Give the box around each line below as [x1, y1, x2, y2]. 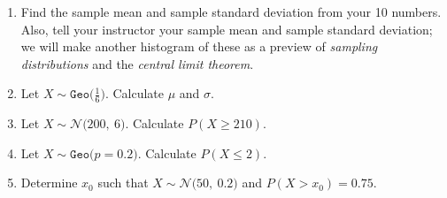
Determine [20, 173, 78, 192]
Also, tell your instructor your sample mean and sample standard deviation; [20, 19, 433, 38]
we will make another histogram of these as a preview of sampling [20, 37, 378, 56]
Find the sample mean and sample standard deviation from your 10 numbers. [20, 3, 442, 20]
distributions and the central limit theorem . [20, 54, 254, 72]
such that [97, 173, 149, 192]
